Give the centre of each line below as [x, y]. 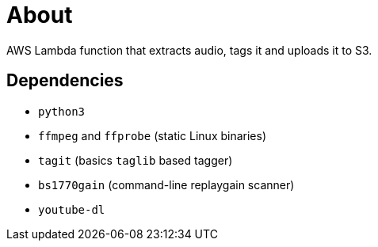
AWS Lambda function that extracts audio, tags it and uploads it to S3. [189, 50]
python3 [62, 111]
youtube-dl [72, 209]
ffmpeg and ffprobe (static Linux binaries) [153, 135]
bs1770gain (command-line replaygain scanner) [166, 184]
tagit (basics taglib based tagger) [136, 160]
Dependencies [65, 81]
